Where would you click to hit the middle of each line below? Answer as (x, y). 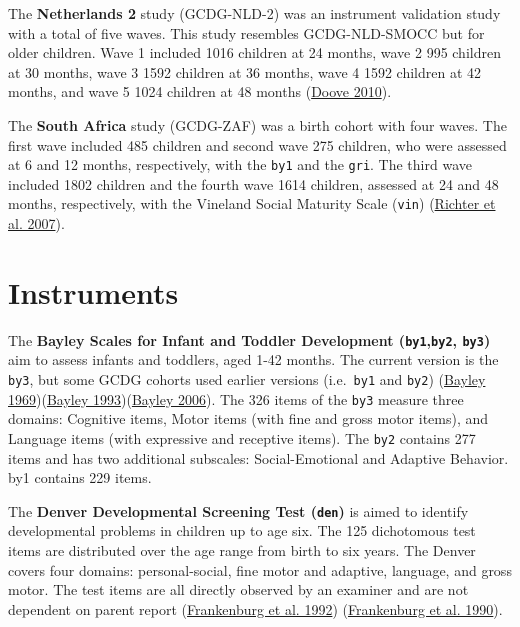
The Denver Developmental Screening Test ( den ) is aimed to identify (238, 510)
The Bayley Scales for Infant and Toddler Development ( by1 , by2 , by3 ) (249, 339)
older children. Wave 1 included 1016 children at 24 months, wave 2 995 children (254, 52)
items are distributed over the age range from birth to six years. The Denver (242, 550)
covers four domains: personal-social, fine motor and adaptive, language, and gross (260, 569)
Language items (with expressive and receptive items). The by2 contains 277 (242, 437)
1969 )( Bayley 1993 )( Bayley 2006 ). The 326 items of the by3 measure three (236, 398)
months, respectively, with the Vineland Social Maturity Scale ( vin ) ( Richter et (252, 203)
